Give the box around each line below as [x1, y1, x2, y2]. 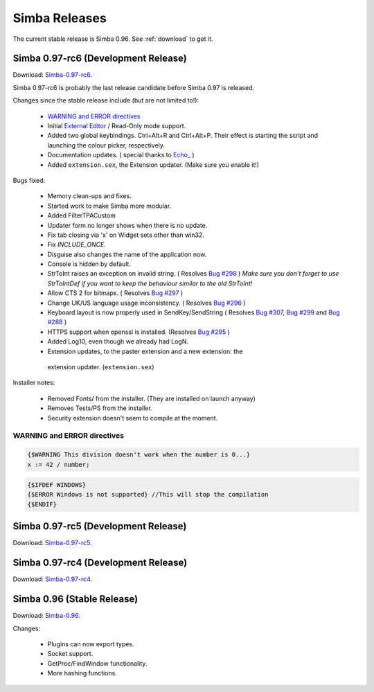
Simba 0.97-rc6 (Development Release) [12, 53, 187, 64]
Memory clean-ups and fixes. [47, 192, 132, 200]
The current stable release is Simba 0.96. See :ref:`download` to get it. [12, 35, 214, 43]
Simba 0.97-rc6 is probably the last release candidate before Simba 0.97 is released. [12, 83, 255, 91]
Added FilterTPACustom [47, 211, 116, 220]
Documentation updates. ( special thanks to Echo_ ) [47, 151, 195, 159]
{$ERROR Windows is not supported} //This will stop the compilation [27, 490, 269, 499]
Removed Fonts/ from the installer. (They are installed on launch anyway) [47, 394, 256, 402]
